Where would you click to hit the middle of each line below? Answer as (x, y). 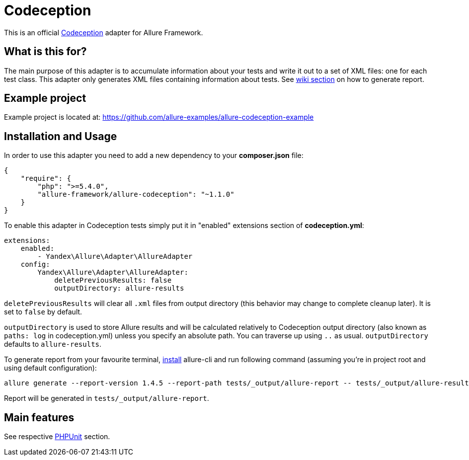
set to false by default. (43, 312)
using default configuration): (50, 368)
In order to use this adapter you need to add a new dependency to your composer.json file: (154, 155)
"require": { (46, 179)
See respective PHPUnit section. (57, 437)
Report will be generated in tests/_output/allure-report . (107, 398)
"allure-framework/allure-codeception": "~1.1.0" (136, 194)
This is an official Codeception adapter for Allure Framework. (104, 32)
